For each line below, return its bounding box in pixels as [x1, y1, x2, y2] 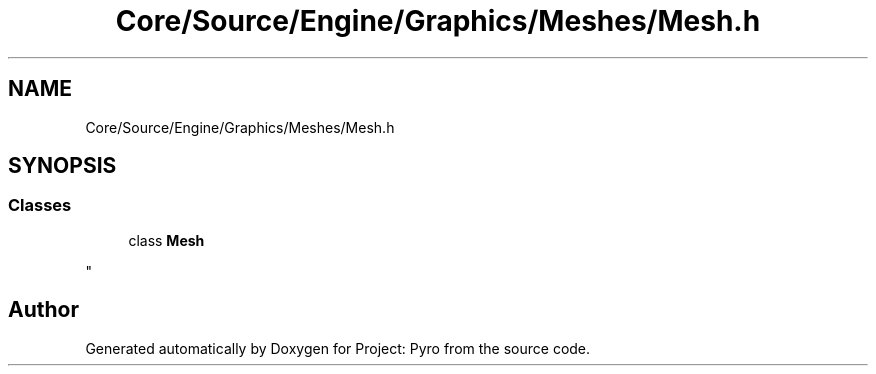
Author [8, 297, 79, 323]
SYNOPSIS [8, 153, 117, 179]
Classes [8, 195, 72, 216]
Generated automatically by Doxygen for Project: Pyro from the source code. [85, 339, 591, 357]
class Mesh [128, 231, 205, 249]
